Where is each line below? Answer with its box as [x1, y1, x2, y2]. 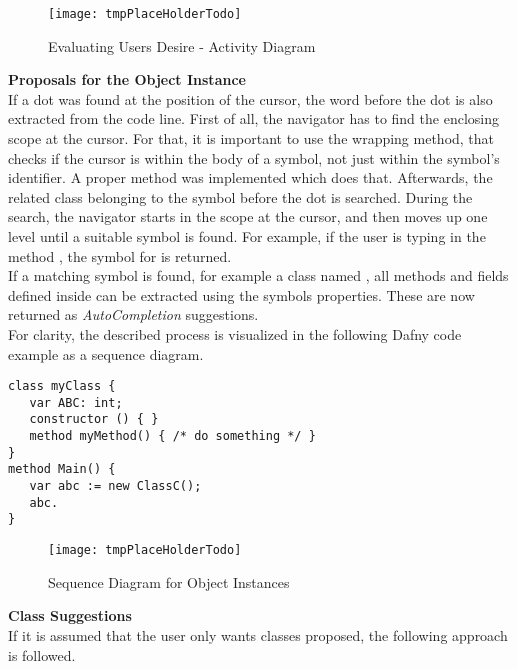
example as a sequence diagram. [8, 343, 204, 364]
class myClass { [8, 379, 116, 394]
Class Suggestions [8, 605, 132, 626]
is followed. [8, 644, 76, 665]
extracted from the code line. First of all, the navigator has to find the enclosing [8, 108, 499, 129]
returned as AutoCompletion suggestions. [8, 304, 259, 325]
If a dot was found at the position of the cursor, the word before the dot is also [8, 88, 493, 109]
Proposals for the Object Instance [8, 69, 246, 90]
